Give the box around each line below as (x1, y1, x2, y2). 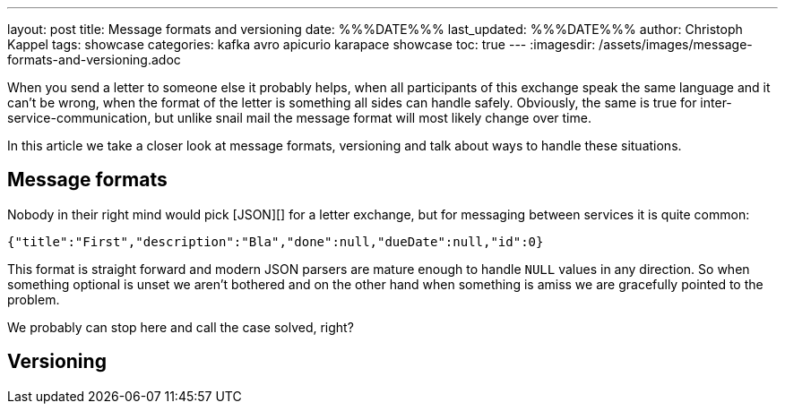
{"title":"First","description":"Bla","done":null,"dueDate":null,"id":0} (7, 234, 544, 249)
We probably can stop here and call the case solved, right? (7, 319, 354, 335)
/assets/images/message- (599, 37, 753, 52)
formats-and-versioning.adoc (7, 52, 181, 67)
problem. (7, 291, 60, 307)
